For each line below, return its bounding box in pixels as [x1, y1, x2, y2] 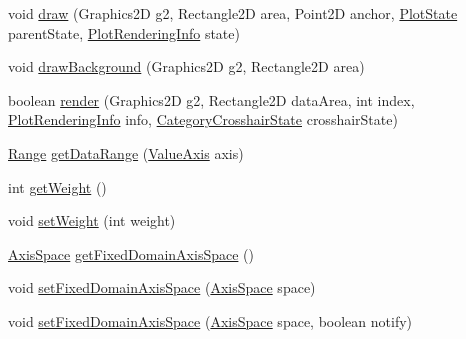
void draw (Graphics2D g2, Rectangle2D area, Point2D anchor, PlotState [8, 3, 458, 23]
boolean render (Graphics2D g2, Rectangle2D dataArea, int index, [8, 89, 415, 110]
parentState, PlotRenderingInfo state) [8, 22, 240, 43]
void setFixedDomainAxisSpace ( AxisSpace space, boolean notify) [8, 310, 413, 331]
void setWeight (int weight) [8, 210, 176, 231]
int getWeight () [8, 176, 107, 197]
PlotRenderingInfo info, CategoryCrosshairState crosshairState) [8, 109, 398, 130]
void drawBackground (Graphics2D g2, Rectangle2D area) [8, 56, 365, 77]
